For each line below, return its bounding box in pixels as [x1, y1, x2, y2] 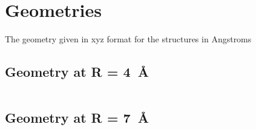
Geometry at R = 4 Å [5, 62, 149, 81]
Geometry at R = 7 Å [5, 108, 149, 127]
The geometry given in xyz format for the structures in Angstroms [5, 33, 252, 45]
